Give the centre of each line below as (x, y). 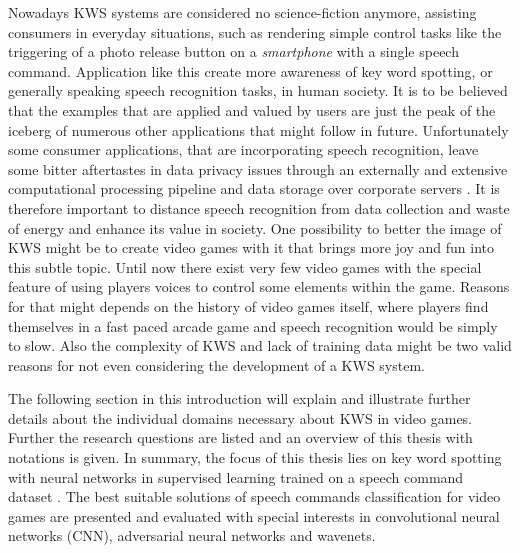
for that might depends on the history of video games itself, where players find (248, 305)
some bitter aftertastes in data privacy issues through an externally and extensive (258, 168)
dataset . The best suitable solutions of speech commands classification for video (254, 496)
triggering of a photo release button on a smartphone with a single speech (233, 51)
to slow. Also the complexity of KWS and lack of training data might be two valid (260, 345)
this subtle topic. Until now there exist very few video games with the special (245, 266)
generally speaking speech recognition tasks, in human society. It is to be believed (258, 90)
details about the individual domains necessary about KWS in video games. (240, 417)
